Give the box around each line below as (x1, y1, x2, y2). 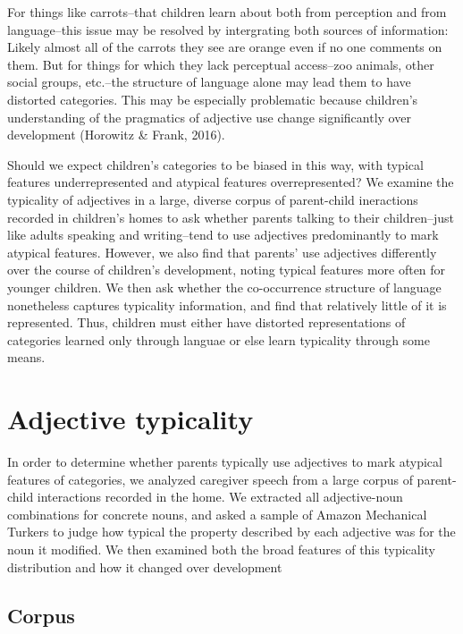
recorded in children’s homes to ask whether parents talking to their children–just (7, 207, 455, 226)
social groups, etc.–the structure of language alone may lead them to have (7, 72, 411, 91)
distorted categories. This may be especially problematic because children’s (7, 89, 418, 108)
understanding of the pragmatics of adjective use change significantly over (7, 107, 411, 126)
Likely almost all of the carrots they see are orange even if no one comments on (7, 38, 442, 56)
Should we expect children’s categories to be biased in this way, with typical (7, 155, 424, 173)
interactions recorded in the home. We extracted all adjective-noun (37, 487, 403, 506)
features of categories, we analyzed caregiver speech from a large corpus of (7, 469, 413, 488)
